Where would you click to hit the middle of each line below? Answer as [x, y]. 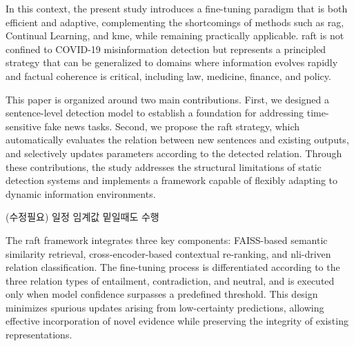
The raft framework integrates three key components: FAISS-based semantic [167, 240]
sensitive [23, 126]
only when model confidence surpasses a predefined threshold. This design [162, 294]
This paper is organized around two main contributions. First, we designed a [168, 99]
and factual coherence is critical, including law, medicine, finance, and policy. [168, 75]
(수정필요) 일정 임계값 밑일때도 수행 [82, 217]
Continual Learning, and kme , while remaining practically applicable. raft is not [175, 35]
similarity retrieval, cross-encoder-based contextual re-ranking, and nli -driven [168, 253]
